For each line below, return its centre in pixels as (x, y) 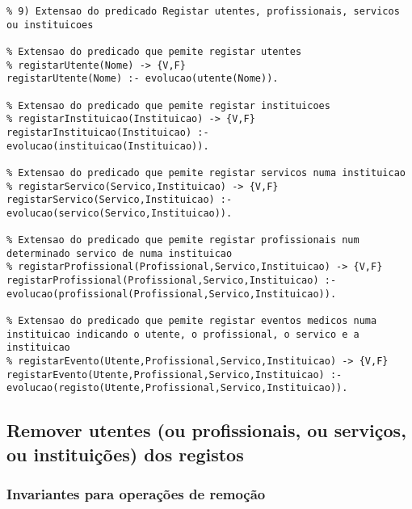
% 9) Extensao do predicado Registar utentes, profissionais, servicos (203, 11)
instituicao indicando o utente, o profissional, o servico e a (183, 334)
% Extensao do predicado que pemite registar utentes (154, 51)
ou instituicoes (50, 25)
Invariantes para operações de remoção (136, 494)
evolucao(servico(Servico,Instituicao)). (120, 213)
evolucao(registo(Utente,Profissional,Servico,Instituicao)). (177, 388)
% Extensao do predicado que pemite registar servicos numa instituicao (206, 172)
